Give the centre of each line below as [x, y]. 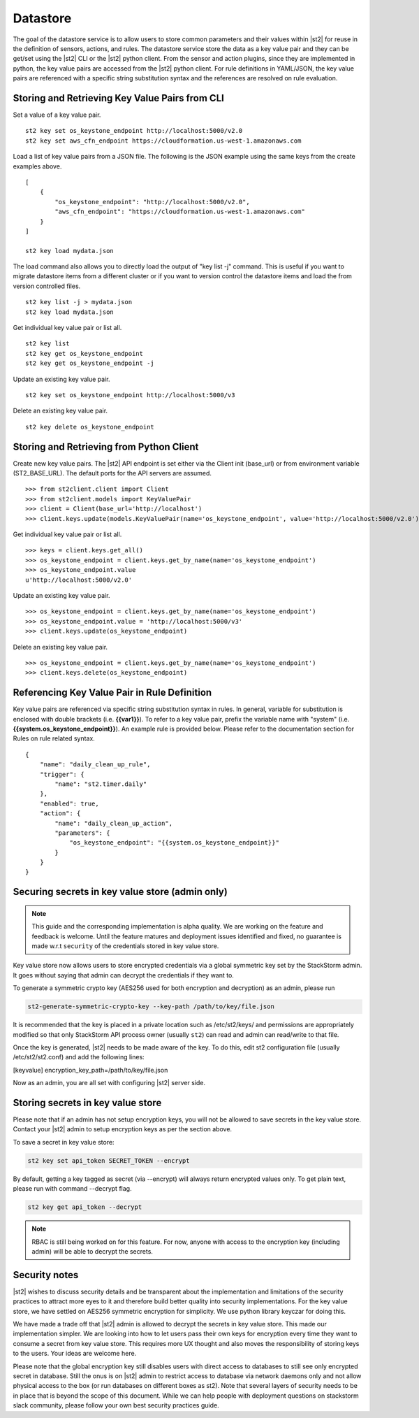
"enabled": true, [69, 803]
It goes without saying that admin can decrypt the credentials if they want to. [123, 975]
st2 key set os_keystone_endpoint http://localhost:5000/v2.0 [134, 131]
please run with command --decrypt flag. [72, 1189]
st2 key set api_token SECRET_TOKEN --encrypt [109, 1160]
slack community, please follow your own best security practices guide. [116, 1405]
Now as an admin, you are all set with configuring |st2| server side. [109, 1083]
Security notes [46, 1275]
